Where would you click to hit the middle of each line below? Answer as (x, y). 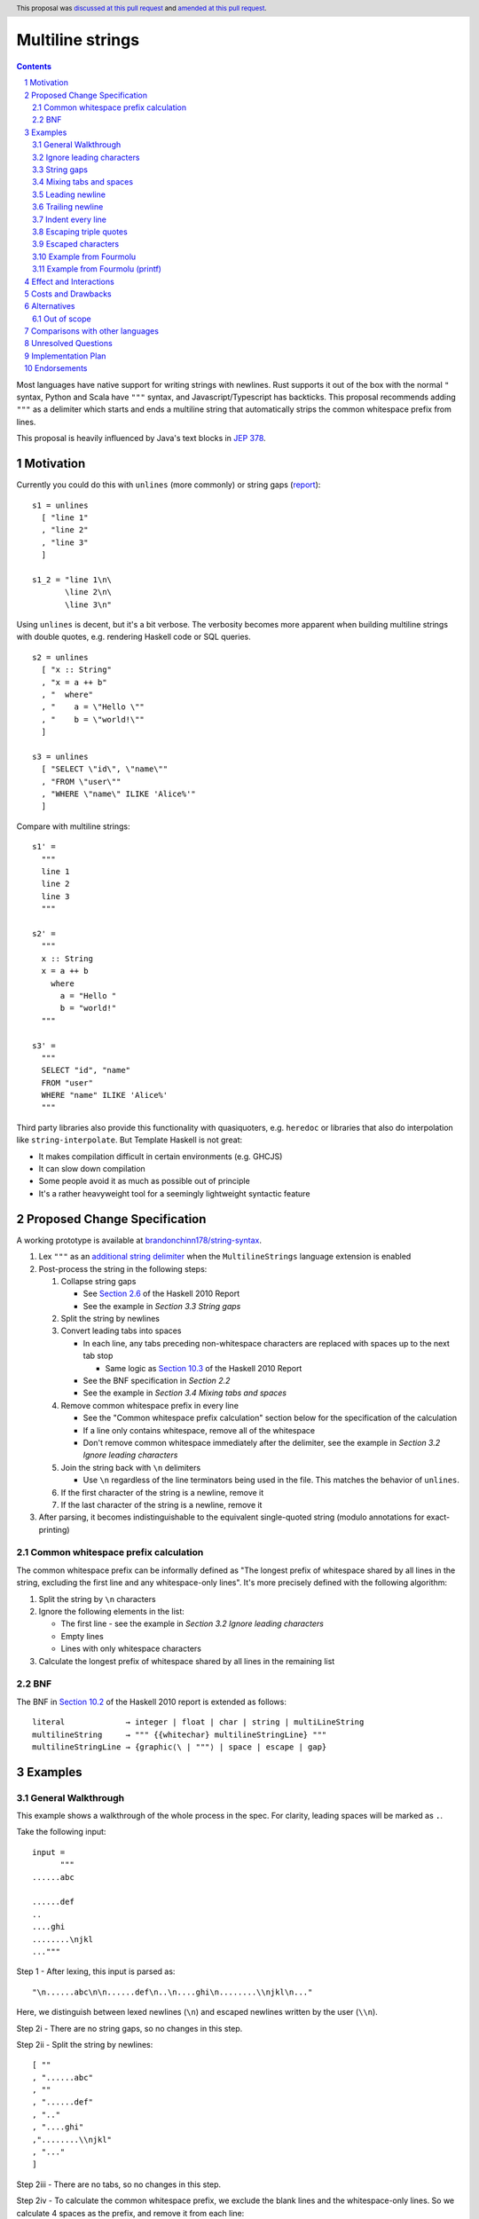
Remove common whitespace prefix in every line (150, 1405)
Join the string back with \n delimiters (131, 1467)
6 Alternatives (50, 306)
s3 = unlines (60, 756)
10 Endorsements (56, 368)
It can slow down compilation (92, 1169)
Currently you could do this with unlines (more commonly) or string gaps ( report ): (169, 485)
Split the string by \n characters (97, 1599)
